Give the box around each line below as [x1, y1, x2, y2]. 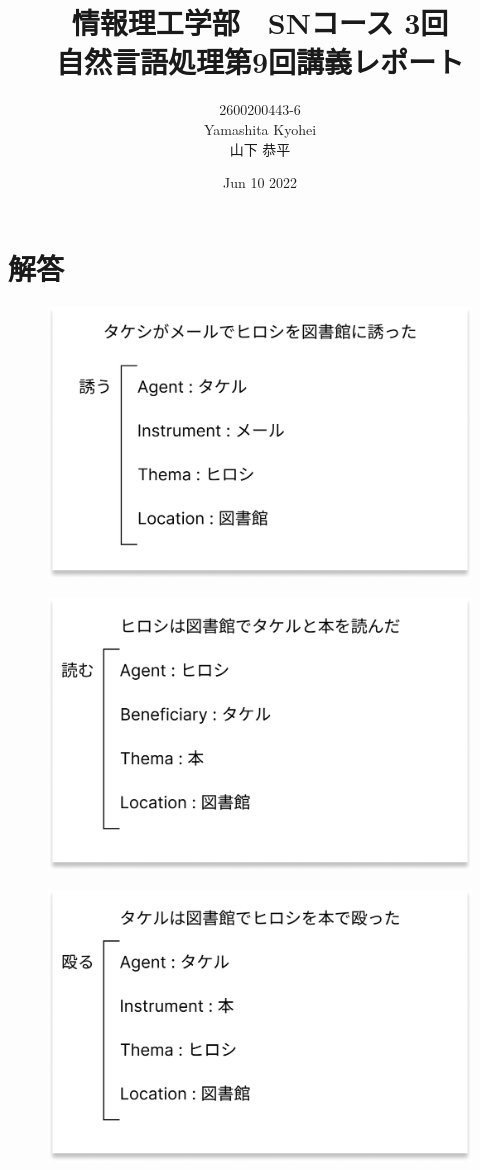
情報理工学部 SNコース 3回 [71, 2, 449, 43]
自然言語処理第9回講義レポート [55, 41, 465, 82]
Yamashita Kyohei [203, 118, 317, 139]
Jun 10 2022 [222, 172, 298, 193]
